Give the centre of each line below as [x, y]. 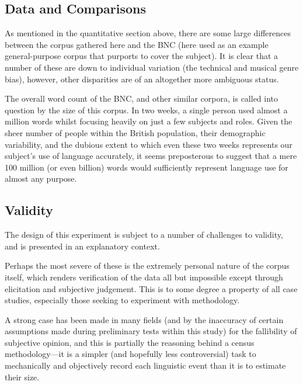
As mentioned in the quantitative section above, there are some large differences [148, 33]
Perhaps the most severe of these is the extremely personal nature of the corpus [147, 266]
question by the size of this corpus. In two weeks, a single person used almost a [146, 110]
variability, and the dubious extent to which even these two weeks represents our [149, 144]
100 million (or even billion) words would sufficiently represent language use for [147, 167]
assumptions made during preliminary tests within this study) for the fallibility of [151, 331]
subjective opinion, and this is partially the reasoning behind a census [130, 342]
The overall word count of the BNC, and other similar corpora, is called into [142, 98]
